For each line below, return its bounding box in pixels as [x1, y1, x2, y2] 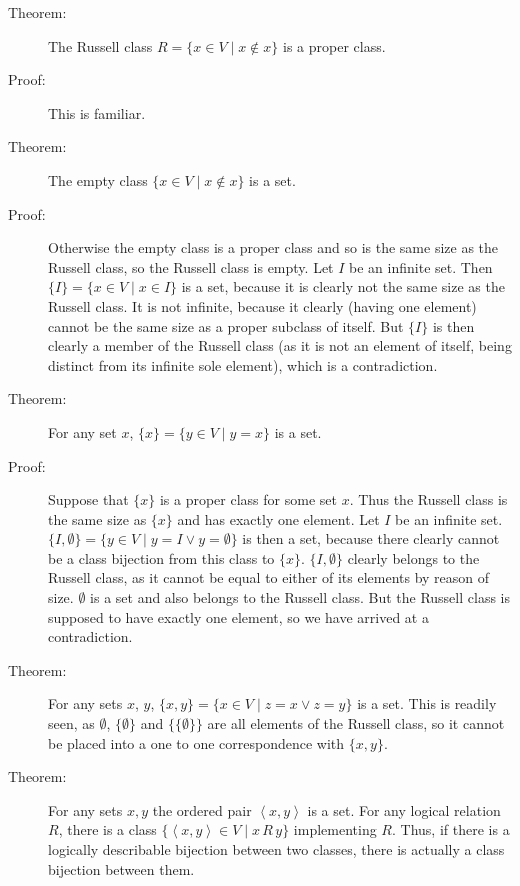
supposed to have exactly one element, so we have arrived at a [48, 606, 429, 627]
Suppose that [48, 489, 129, 510]
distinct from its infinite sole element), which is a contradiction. [48, 354, 438, 375]
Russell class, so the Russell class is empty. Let [48, 256, 334, 277]
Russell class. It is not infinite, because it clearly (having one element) [48, 295, 477, 316]
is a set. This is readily [357, 693, 497, 714]
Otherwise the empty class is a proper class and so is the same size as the [48, 237, 499, 258]
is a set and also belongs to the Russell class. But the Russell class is [90, 587, 510, 608]
